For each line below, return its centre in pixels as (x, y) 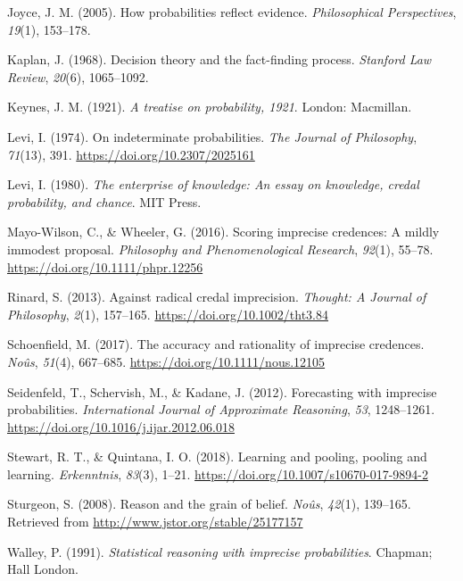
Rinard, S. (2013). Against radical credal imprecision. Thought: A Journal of (217, 297)
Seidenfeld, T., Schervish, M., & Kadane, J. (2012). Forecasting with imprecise (222, 391)
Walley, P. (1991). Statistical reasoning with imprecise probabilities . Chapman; (220, 551)
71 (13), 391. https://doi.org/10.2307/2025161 (131, 154)
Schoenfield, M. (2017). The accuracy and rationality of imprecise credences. (216, 344)
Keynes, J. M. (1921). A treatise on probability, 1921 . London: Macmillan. (210, 107)
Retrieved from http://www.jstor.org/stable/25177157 (155, 522)
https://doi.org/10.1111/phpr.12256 (105, 266)
